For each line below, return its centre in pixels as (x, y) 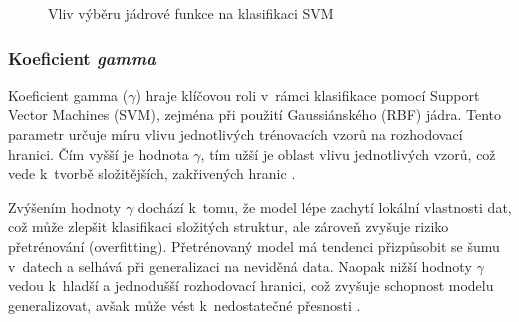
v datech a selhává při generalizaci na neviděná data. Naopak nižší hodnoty (240, 265)
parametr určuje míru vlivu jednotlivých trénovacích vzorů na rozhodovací (235, 134)
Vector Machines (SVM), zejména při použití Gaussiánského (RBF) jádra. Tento (255, 114)
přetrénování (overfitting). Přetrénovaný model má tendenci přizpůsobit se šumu (254, 245)
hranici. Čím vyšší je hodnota (98, 153)
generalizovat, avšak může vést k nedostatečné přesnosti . (184, 304)
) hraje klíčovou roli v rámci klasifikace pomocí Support (307, 94)
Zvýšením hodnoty (65, 206)
